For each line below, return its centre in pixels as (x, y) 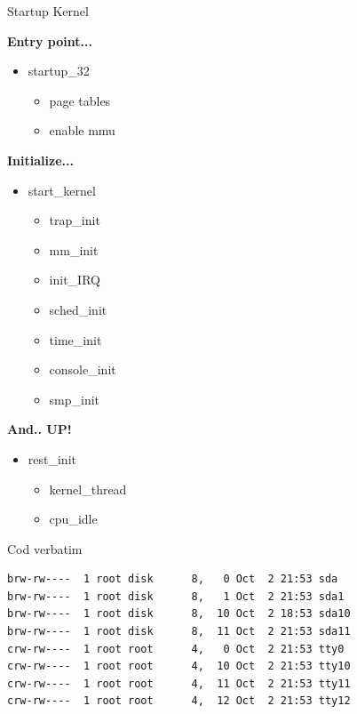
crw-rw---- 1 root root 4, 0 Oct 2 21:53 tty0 (176, 649)
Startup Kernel (48, 11)
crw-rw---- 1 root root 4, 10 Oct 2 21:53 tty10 (179, 666)
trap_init (75, 220)
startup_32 (59, 71)
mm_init (74, 249)
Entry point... (50, 40)
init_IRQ (75, 280)
